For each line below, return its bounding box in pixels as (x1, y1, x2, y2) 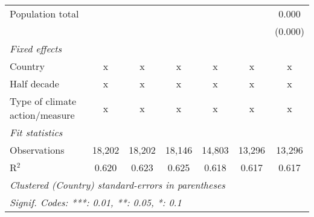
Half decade (10, 77, 59, 90)
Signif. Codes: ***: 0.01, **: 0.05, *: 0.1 (10, 195, 182, 209)
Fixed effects (10, 42, 62, 55)
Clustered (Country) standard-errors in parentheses (10, 178, 225, 192)
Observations (10, 143, 65, 157)
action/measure (10, 108, 75, 122)
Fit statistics (10, 125, 63, 139)
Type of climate (10, 94, 77, 108)
